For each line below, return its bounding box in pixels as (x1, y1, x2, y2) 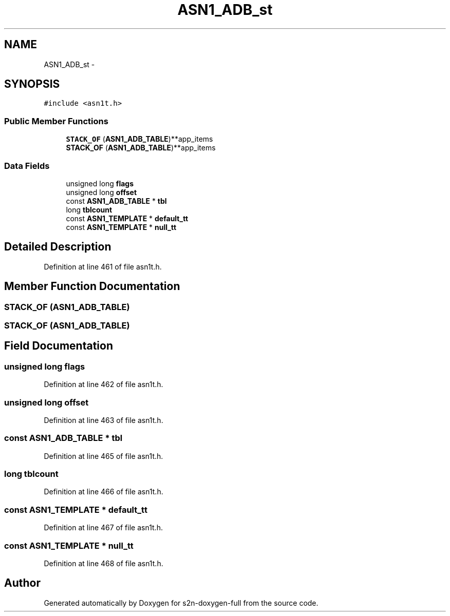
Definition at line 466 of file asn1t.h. (44, 487, 163, 496)
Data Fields (4, 160, 50, 171)
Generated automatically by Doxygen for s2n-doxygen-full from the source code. (44, 598, 318, 607)
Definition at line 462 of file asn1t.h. (44, 380, 163, 389)
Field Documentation (4, 339, 113, 353)
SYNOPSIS (4, 78, 60, 91)
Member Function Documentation (4, 280, 180, 293)
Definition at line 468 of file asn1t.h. (44, 559, 163, 568)
